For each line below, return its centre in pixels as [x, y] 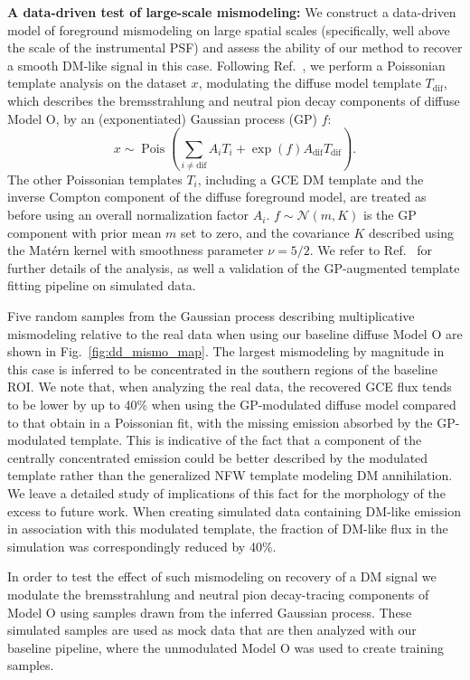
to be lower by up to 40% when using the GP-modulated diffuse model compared [232, 404]
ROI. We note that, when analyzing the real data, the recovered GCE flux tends [230, 387]
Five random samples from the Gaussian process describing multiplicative [211, 316]
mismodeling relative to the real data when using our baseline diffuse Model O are [235, 333]
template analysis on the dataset [97, 83]
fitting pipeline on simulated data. [102, 285]
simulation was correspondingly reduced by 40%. [142, 546]
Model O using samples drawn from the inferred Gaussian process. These [210, 612]
